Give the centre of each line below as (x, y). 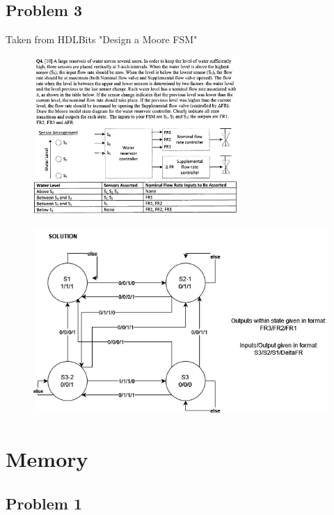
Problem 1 (44, 503)
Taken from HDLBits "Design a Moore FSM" (102, 39)
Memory (47, 459)
